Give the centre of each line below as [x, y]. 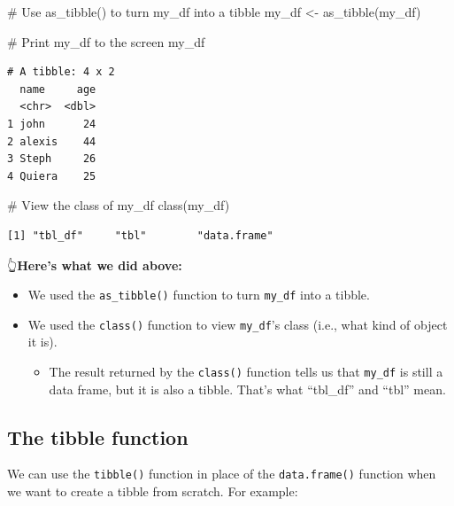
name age [58, 89]
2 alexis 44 [52, 141]
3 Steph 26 [52, 159]
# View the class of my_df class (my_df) [119, 205]
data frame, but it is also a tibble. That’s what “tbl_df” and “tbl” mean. [247, 389]
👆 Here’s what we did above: [95, 265]
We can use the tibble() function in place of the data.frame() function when [222, 474]
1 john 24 [52, 124]
